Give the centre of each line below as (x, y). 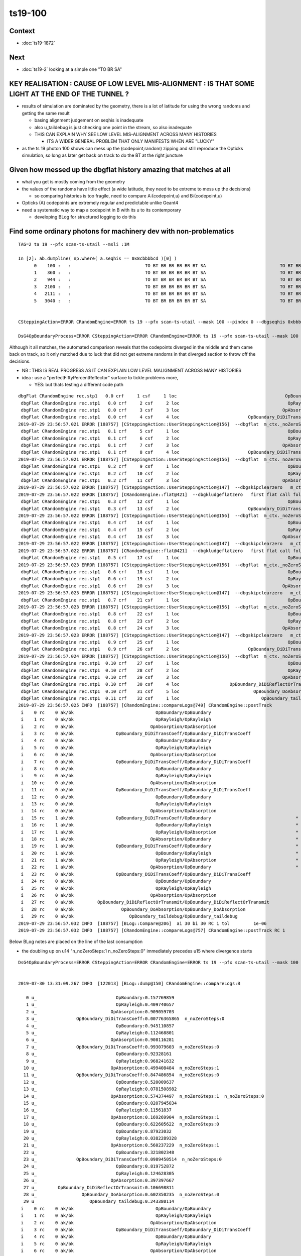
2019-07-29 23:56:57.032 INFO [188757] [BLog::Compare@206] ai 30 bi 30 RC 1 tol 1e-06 (142, 923)
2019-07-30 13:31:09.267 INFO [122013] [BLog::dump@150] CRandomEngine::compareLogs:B (129, 984)
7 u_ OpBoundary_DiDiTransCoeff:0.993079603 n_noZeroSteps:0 (122, 1047)
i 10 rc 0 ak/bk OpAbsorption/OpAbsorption (119, 783)
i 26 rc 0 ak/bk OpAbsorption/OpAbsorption (119, 895)
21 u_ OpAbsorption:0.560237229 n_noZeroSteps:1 (121, 1145)
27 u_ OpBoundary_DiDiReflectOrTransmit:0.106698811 (99, 1187)
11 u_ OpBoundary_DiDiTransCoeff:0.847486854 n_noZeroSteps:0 (121, 1075)
